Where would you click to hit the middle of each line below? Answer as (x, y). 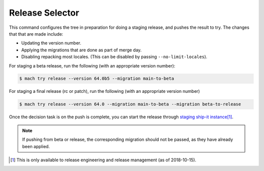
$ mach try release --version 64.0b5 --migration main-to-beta (97, 79)
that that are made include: (36, 34)
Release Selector (44, 13)
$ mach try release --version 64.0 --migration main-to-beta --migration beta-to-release (130, 104)
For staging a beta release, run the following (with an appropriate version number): (92, 65)
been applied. (36, 146)
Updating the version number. (51, 43)
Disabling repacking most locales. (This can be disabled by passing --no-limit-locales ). (114, 57)
